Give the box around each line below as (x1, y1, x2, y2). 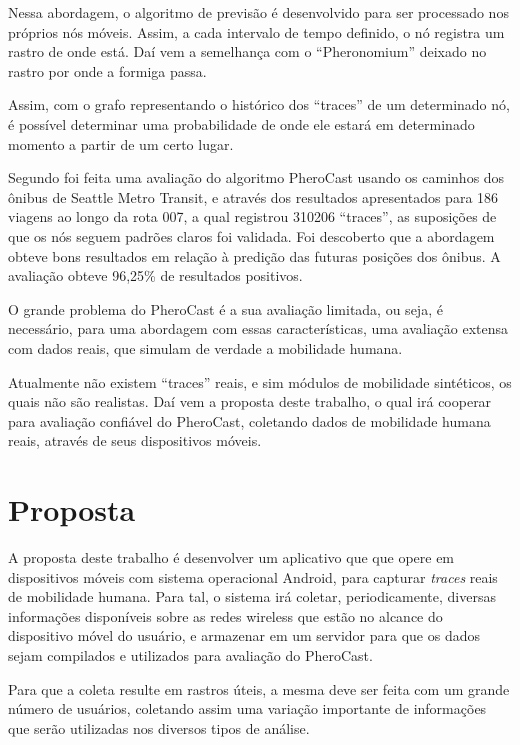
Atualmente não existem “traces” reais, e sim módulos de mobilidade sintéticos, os (8, 371, 512, 392)
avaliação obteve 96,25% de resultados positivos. (8, 265, 303, 286)
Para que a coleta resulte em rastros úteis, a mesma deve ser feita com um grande (8, 678, 510, 699)
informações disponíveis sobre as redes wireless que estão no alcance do (8, 605, 443, 626)
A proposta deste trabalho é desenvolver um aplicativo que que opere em (8, 547, 455, 567)
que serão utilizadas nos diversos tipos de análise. (8, 717, 310, 738)
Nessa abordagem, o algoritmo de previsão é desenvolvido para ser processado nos (8, 2, 509, 22)
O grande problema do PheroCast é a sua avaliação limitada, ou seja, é (8, 298, 443, 319)
